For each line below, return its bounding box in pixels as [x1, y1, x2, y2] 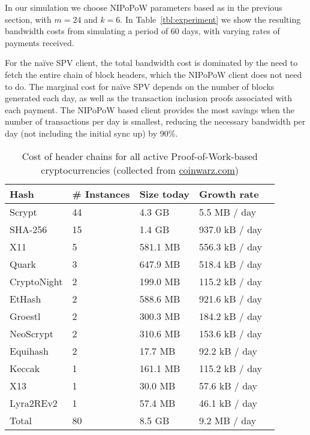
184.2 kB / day [198, 309, 263, 323]
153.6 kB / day [198, 326, 263, 340]
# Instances [72, 186, 130, 201]
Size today [139, 186, 189, 201]
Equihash [10, 343, 49, 358]
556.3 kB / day [198, 239, 263, 253]
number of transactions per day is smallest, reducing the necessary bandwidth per [5, 115, 306, 128]
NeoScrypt [10, 326, 53, 340]
